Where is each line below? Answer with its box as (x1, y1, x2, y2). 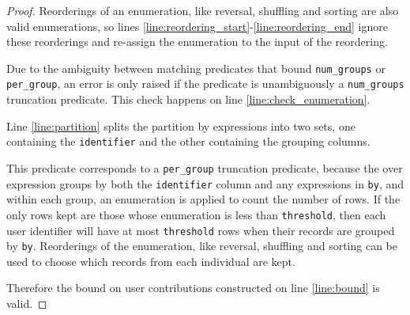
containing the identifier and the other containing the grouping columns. (6, 133, 371, 150)
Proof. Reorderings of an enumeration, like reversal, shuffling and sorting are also (6, 2, 399, 18)
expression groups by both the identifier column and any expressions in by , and (6, 175, 404, 192)
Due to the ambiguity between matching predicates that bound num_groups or (6, 59, 386, 76)
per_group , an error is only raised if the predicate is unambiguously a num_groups (6, 75, 404, 92)
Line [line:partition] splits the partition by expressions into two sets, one (6, 117, 355, 134)
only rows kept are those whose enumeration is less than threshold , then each (6, 206, 386, 222)
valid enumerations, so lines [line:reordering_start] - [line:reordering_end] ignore (6, 17, 388, 34)
